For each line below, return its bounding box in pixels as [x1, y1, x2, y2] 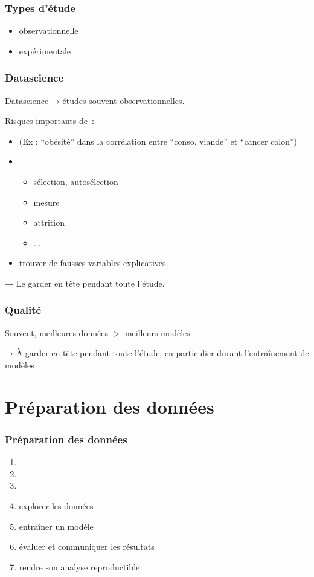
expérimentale [19, 44, 71, 57]
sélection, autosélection [33, 175, 118, 187]
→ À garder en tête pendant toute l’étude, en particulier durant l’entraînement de [5, 347, 309, 359]
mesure [33, 195, 60, 208]
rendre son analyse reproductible [19, 560, 140, 573]
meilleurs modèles [124, 326, 190, 339]
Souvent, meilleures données [5, 326, 108, 339]
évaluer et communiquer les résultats [19, 540, 155, 553]
